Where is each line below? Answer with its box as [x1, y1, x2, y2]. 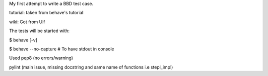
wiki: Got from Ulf [9, 19, 46, 25]
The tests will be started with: [9, 28, 69, 34]
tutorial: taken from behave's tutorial [9, 10, 84, 16]
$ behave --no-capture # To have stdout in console [9, 46, 114, 52]
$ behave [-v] [9, 37, 37, 43]
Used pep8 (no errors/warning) [9, 55, 73, 61]
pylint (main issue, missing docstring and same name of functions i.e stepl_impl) [9, 64, 173, 70]
